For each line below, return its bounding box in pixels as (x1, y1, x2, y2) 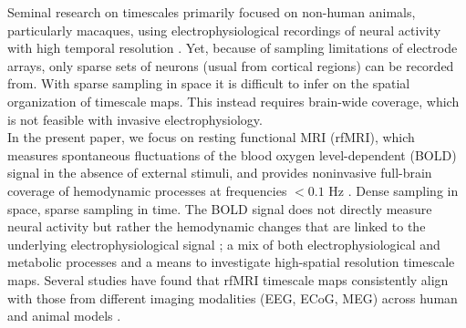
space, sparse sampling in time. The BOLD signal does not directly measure (7, 199, 432, 218)
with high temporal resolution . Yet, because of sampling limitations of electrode (7, 38, 458, 57)
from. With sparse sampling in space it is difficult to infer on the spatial (7, 74, 410, 93)
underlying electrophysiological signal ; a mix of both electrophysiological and (7, 234, 440, 253)
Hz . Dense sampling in (328, 180, 459, 200)
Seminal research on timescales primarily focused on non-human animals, (7, 3, 416, 21)
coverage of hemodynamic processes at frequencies (7, 180, 287, 200)
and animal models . (7, 306, 121, 325)
